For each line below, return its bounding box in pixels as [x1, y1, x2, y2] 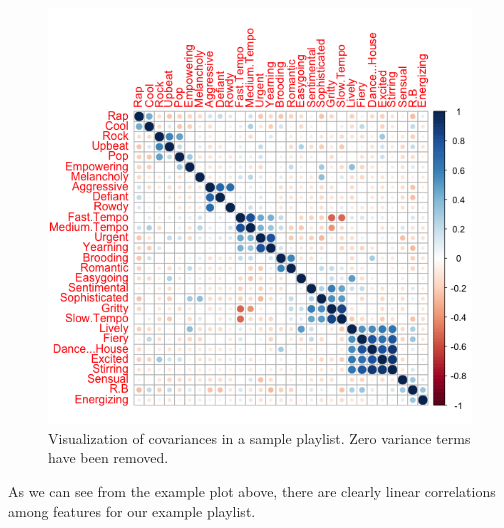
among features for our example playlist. [8, 500, 256, 521]
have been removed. [48, 447, 169, 468]
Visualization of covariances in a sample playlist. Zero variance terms [48, 427, 471, 448]
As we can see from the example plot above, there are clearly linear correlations [8, 480, 496, 501]
